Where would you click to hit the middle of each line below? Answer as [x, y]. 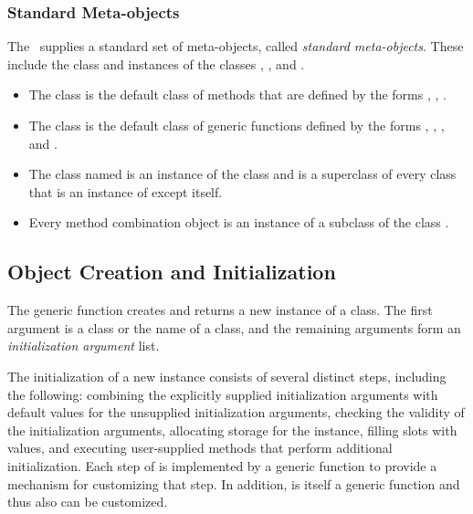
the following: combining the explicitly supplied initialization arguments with [223, 394]
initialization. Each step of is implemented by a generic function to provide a [222, 465]
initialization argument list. [84, 346]
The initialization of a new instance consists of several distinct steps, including [227, 376]
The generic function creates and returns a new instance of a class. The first [220, 310]
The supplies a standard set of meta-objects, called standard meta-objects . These [236, 46]
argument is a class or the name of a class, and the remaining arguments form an [234, 327]
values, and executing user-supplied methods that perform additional [200, 448]
